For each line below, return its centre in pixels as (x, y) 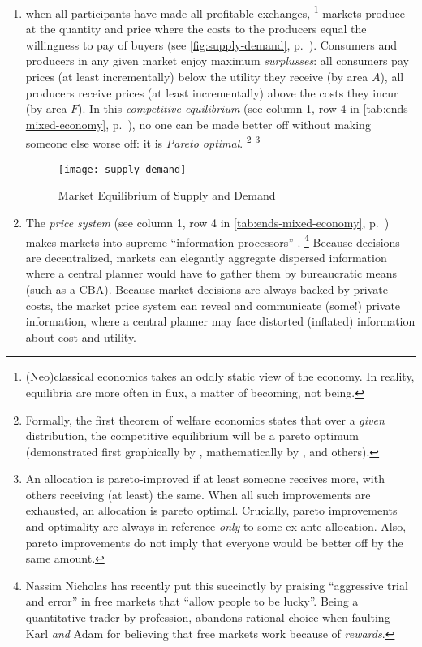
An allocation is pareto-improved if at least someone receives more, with (205, 479)
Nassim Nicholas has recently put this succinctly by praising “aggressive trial (217, 585)
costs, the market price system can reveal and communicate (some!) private (213, 305)
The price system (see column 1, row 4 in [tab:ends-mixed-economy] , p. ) (207, 222)
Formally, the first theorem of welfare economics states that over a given (205, 419)
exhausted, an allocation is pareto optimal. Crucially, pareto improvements (211, 510)
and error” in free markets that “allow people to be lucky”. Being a (192, 601)
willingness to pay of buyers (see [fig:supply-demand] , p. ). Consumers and (211, 44)
